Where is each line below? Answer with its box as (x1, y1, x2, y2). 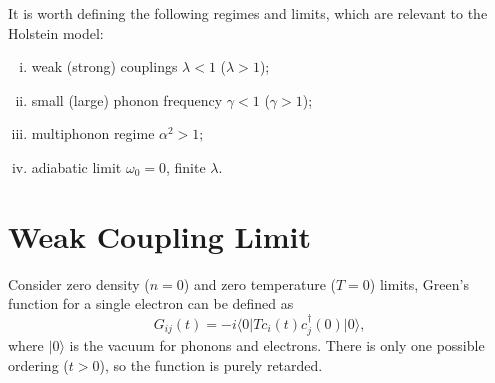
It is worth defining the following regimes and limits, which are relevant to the (8, 3, 488, 23)
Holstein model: (8, 22, 104, 43)
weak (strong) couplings (31, 56, 178, 77)
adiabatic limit (31, 156, 122, 177)
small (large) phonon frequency (31, 89, 223, 110)
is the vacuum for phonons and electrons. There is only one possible (69, 335, 485, 356)
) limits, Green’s (369, 273, 469, 294)
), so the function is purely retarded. (99, 354, 323, 375)
